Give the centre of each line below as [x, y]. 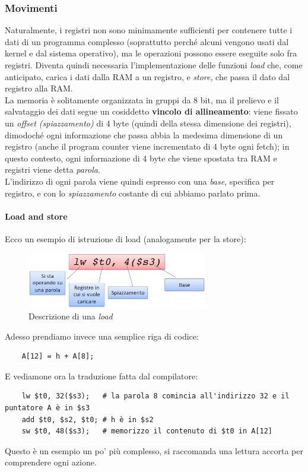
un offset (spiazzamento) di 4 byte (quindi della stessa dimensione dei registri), [148, 123]
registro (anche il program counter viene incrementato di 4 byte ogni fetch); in [147, 146]
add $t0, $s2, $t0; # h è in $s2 [88, 419]
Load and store [36, 216]
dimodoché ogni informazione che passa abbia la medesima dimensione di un [144, 134]
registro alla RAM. [39, 88]
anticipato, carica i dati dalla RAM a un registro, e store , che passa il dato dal [147, 76]
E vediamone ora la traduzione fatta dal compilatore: [101, 376]
